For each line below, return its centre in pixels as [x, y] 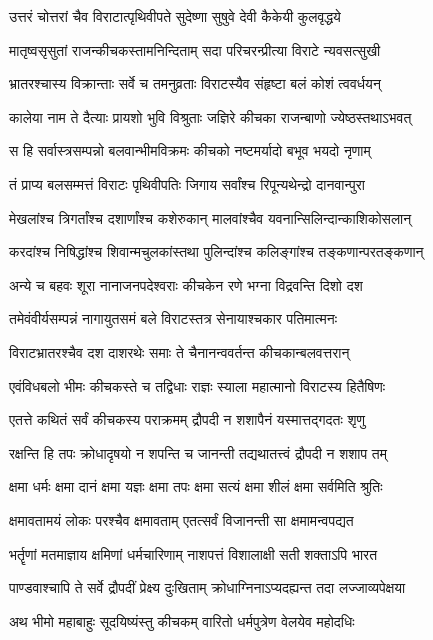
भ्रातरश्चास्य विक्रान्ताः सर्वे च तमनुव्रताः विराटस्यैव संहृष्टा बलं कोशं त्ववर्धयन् [195, 83]
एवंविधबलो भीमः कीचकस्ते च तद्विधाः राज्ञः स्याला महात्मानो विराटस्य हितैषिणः [197, 385]
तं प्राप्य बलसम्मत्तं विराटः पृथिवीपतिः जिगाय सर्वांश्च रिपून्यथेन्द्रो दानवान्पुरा [187, 183]
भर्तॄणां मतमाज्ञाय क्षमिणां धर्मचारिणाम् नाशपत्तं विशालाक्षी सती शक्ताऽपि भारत [193, 553]
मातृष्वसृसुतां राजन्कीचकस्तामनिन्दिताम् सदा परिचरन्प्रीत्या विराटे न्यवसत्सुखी [195, 49]
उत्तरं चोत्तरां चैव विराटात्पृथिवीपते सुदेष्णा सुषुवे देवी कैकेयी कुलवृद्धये [175, 16]
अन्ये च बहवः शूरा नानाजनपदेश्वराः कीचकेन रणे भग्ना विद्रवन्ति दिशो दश [186, 284]
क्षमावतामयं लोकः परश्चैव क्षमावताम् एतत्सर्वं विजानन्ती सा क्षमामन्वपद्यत [181, 519]
